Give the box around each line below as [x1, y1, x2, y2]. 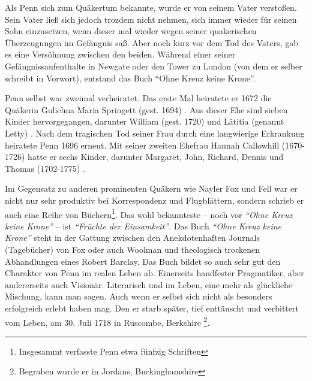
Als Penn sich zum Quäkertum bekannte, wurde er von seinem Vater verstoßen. [5, 1, 297, 13]
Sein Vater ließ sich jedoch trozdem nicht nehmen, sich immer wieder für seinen [5, 13, 297, 25]
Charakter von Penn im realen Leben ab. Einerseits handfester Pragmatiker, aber [5, 267, 304, 279]
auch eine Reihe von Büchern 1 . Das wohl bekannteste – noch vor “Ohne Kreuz [5, 206, 293, 220]
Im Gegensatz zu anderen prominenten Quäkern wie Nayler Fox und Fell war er [5, 182, 298, 195]
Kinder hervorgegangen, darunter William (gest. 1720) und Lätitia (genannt [5, 115, 284, 128]
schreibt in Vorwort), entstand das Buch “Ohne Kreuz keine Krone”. [5, 71, 256, 84]
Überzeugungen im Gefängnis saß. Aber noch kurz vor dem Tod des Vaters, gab [5, 36, 299, 49]
